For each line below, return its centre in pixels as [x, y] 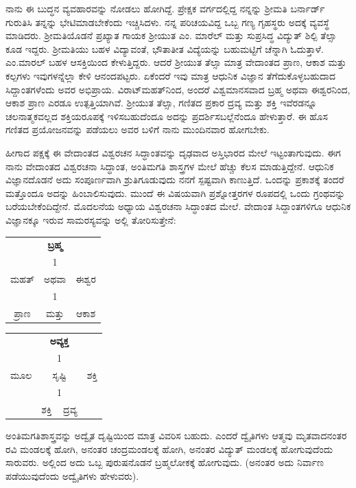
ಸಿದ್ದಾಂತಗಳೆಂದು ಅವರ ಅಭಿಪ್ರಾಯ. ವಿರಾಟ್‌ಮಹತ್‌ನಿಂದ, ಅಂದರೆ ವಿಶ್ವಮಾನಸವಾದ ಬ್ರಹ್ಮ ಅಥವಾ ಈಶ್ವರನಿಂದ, [178, 89]
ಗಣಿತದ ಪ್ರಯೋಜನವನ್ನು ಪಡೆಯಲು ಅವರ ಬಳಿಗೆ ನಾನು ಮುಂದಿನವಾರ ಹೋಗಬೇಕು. [138, 129]
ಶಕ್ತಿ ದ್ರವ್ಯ [59, 409]
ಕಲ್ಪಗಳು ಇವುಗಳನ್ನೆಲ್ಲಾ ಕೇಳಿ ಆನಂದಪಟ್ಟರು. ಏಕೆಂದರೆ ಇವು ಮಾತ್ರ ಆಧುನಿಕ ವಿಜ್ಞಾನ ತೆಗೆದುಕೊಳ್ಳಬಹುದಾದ [171, 75]
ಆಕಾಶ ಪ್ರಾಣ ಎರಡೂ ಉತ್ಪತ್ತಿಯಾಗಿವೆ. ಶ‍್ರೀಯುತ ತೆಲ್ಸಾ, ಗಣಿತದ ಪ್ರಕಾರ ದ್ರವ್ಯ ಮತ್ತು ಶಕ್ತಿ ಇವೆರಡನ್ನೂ [161, 103]
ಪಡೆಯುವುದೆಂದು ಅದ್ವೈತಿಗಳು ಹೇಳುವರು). [72, 475]
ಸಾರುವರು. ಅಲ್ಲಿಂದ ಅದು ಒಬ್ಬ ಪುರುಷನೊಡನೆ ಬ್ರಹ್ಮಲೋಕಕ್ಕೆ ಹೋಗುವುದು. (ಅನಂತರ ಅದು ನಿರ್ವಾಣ [165, 462]
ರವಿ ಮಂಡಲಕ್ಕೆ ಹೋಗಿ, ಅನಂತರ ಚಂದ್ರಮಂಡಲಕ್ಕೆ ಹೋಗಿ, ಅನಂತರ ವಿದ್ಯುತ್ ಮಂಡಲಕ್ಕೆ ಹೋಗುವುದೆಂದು [169, 449]
